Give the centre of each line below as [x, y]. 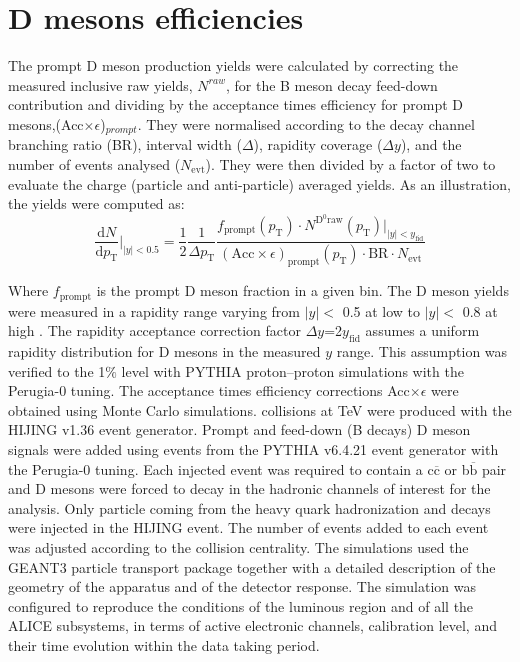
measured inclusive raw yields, [100, 84]
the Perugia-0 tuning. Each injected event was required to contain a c [221, 468]
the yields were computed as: [96, 203]
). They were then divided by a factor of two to [350, 163]
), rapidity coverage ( [318, 144]
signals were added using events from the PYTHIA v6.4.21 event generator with [253, 449]
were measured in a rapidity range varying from [154, 310]
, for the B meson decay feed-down [331, 84]
